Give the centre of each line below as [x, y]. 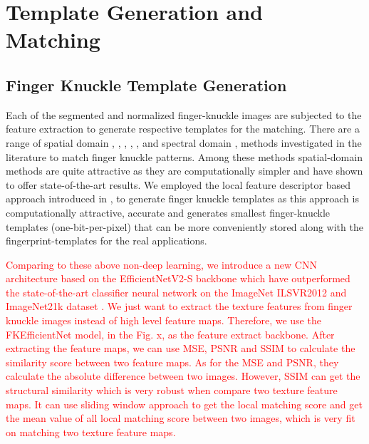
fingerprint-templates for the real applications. [106, 241]
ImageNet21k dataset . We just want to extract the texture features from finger [179, 306]
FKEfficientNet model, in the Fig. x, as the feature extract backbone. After [170, 334]
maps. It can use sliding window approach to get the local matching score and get [184, 404]
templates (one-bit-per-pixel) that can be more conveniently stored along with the [184, 226]
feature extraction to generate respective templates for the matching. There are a [183, 129]
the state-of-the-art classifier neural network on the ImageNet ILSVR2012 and [176, 292]
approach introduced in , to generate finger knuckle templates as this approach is [182, 198]
